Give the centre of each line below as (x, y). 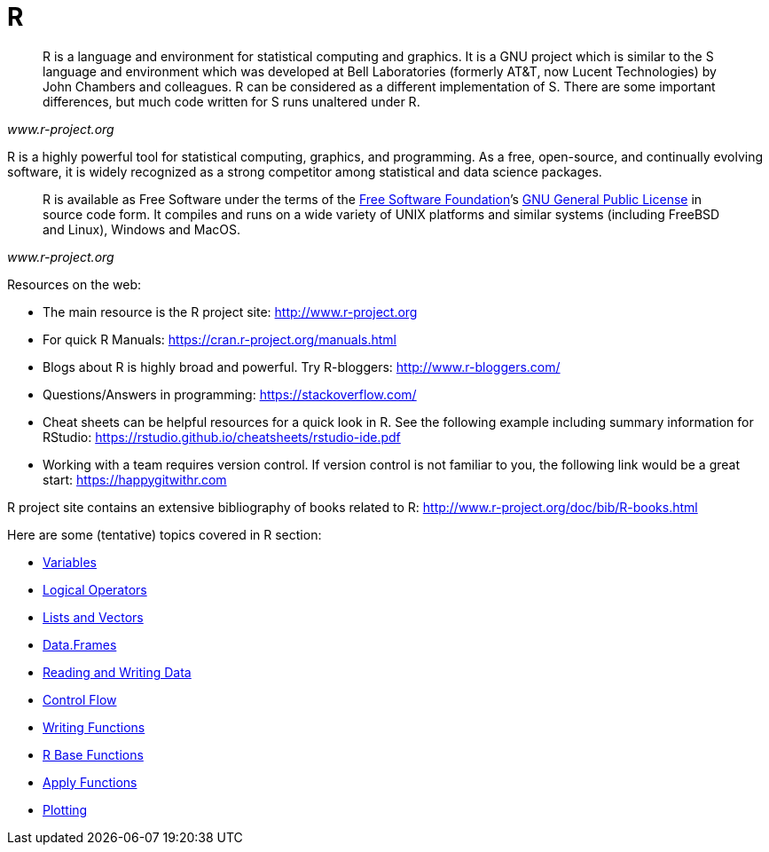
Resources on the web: (75, 284)
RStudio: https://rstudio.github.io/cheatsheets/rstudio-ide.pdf (222, 437)
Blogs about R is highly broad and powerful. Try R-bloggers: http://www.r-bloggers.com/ (302, 367)
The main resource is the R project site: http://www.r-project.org (230, 312)
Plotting (65, 809)
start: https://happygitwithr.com (135, 479)
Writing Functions (94, 727)
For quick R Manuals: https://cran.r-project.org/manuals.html (220, 339)
